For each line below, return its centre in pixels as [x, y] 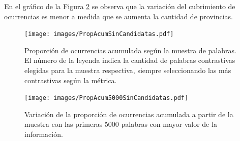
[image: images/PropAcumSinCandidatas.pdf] [99, 34]
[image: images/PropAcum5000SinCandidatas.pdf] [107, 98]
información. [44, 134]
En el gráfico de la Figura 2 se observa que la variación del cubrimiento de [120, 6]
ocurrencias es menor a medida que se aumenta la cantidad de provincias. [118, 16]
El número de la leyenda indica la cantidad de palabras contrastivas [130, 60]
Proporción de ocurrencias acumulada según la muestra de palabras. [130, 50]
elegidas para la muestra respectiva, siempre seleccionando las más [128, 70]
